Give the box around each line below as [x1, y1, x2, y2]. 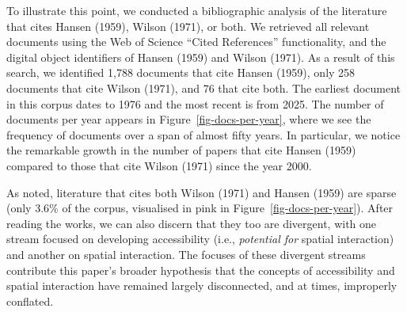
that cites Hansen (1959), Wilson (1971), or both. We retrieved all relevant [6, 17, 370, 34]
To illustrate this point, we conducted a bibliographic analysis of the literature [6, 2, 387, 18]
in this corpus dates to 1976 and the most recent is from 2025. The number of [6, 95, 384, 112]
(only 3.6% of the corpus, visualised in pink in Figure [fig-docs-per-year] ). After [6, 200, 394, 216]
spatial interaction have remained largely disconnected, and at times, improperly [6, 277, 397, 294]
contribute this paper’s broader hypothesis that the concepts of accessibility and [6, 261, 395, 278]
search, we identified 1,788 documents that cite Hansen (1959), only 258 [6, 64, 356, 81]
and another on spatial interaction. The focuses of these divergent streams [6, 245, 366, 262]
